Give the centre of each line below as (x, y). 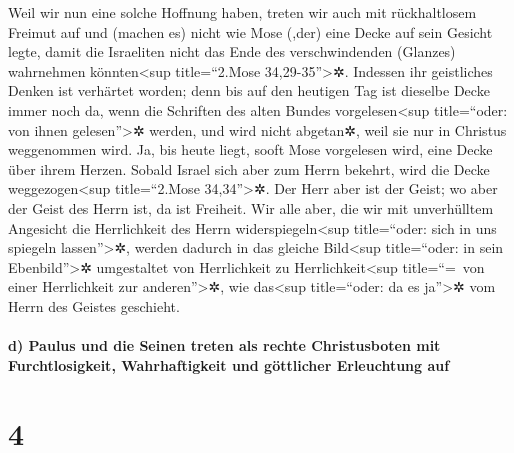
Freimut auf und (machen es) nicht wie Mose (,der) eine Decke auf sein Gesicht (250, 31)
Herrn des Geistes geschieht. (94, 305)
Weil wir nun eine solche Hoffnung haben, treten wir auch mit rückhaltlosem (242, 12)
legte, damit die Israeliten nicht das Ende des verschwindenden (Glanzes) (232, 51)
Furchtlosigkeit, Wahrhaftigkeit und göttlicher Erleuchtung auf (229, 364)
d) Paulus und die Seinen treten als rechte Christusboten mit (224, 345)
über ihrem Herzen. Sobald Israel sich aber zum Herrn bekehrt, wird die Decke (249, 168)
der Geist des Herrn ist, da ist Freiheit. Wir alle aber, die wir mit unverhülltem (251, 207)
